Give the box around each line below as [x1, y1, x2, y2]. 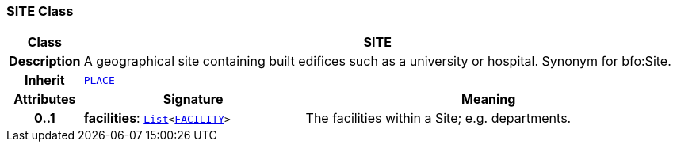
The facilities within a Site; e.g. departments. [305, 110, 572, 127]
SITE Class [6, 3, 74, 19]
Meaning [461, 91, 516, 108]
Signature [163, 91, 224, 108]
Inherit [24, 72, 65, 89]
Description [9, 53, 81, 70]
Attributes [13, 91, 76, 108]
